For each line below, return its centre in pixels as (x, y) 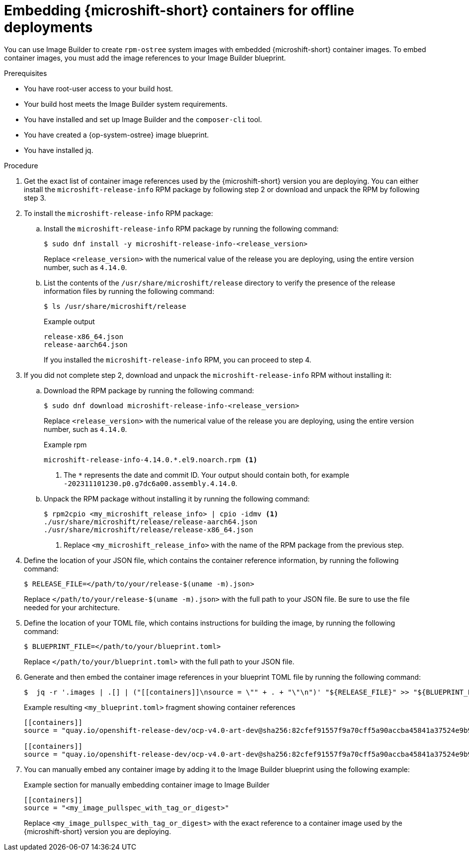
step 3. (35, 198)
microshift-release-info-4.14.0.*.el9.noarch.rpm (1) (151, 460)
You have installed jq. (59, 150)
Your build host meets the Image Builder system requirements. (126, 104)
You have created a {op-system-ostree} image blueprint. (117, 135)
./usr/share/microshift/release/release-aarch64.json (151, 522)
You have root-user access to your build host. (99, 88)
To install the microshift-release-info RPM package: (118, 213)
